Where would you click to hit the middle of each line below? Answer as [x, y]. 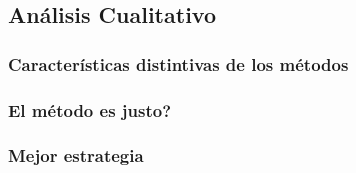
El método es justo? [90, 109]
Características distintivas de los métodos [178, 63]
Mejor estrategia [76, 155]
